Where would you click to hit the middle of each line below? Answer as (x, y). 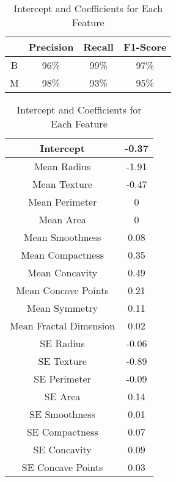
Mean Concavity (62, 272)
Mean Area (62, 219)
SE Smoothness (62, 414)
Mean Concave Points (62, 290)
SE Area (62, 396)
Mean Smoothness (62, 237)
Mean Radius (62, 166)
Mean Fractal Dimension (63, 326)
